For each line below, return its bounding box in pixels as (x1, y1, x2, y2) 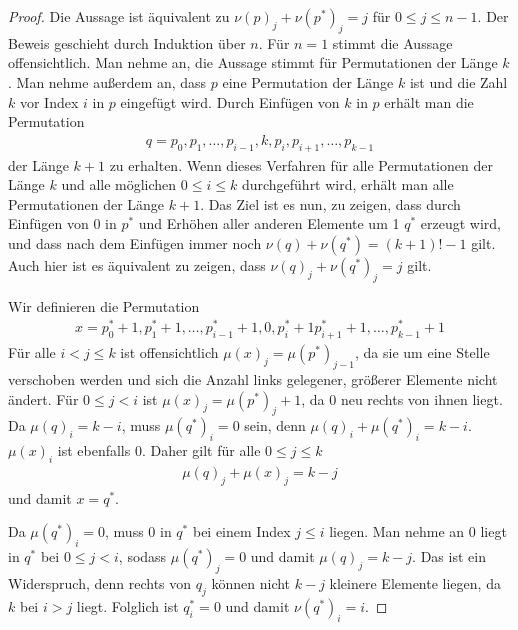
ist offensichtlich (120, 342, 219, 363)
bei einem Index (192, 521, 291, 542)
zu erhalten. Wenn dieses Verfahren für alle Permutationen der (109, 154, 493, 175)
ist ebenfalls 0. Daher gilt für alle (57, 440, 261, 461)
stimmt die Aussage (332, 32, 453, 53)
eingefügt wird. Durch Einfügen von (120, 91, 340, 112)
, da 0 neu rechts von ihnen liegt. (301, 388, 503, 409)
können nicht (211, 573, 291, 594)
